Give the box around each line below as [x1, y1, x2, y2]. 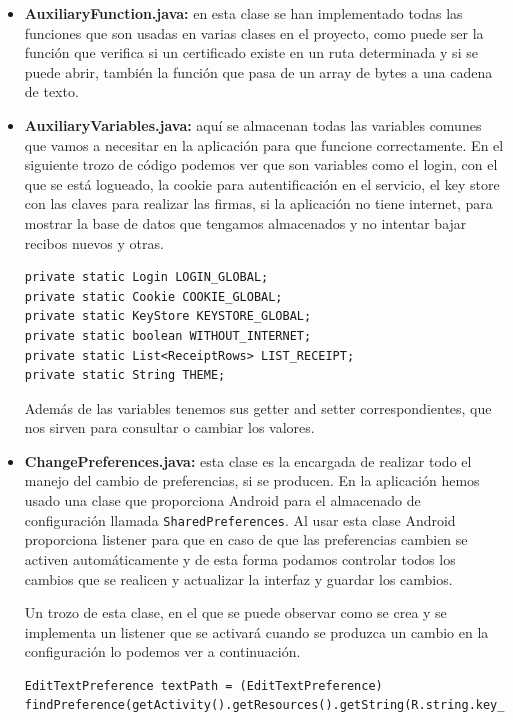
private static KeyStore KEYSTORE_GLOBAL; [24, 309, 312, 324]
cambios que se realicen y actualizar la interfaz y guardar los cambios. [24, 568, 453, 589]
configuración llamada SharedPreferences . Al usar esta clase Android [24, 509, 456, 530]
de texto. [24, 81, 79, 102]
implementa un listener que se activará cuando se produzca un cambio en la [24, 621, 489, 642]
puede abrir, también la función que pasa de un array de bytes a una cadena [24, 61, 493, 82]
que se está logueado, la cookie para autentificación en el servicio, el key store [24, 173, 500, 194]
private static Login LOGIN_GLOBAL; [24, 270, 269, 285]
